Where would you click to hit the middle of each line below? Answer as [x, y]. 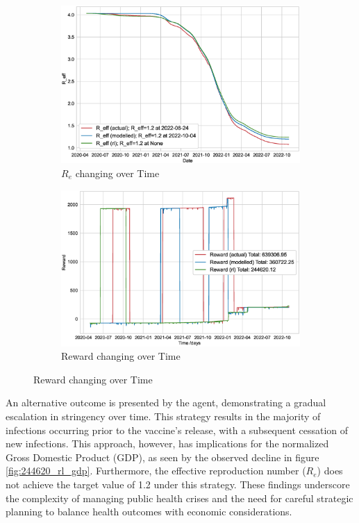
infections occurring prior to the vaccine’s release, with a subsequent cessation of [177, 430]
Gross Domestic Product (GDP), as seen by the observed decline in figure [162, 457]
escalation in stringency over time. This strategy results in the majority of [163, 416]
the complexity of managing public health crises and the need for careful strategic [179, 498]
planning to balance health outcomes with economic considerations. [149, 512]
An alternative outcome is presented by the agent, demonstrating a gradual [166, 402]
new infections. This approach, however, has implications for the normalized [167, 443]
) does [330, 471]
